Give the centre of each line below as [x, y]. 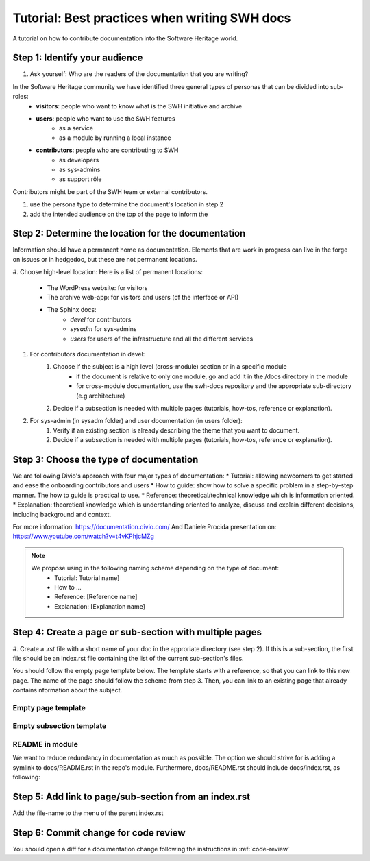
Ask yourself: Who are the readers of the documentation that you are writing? [139, 74]
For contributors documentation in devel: [87, 354]
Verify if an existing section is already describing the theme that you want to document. [176, 430]
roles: [21, 97]
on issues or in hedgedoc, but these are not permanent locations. [105, 259]
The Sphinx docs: [72, 310]
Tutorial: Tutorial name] [87, 578]
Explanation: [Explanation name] [100, 606]
